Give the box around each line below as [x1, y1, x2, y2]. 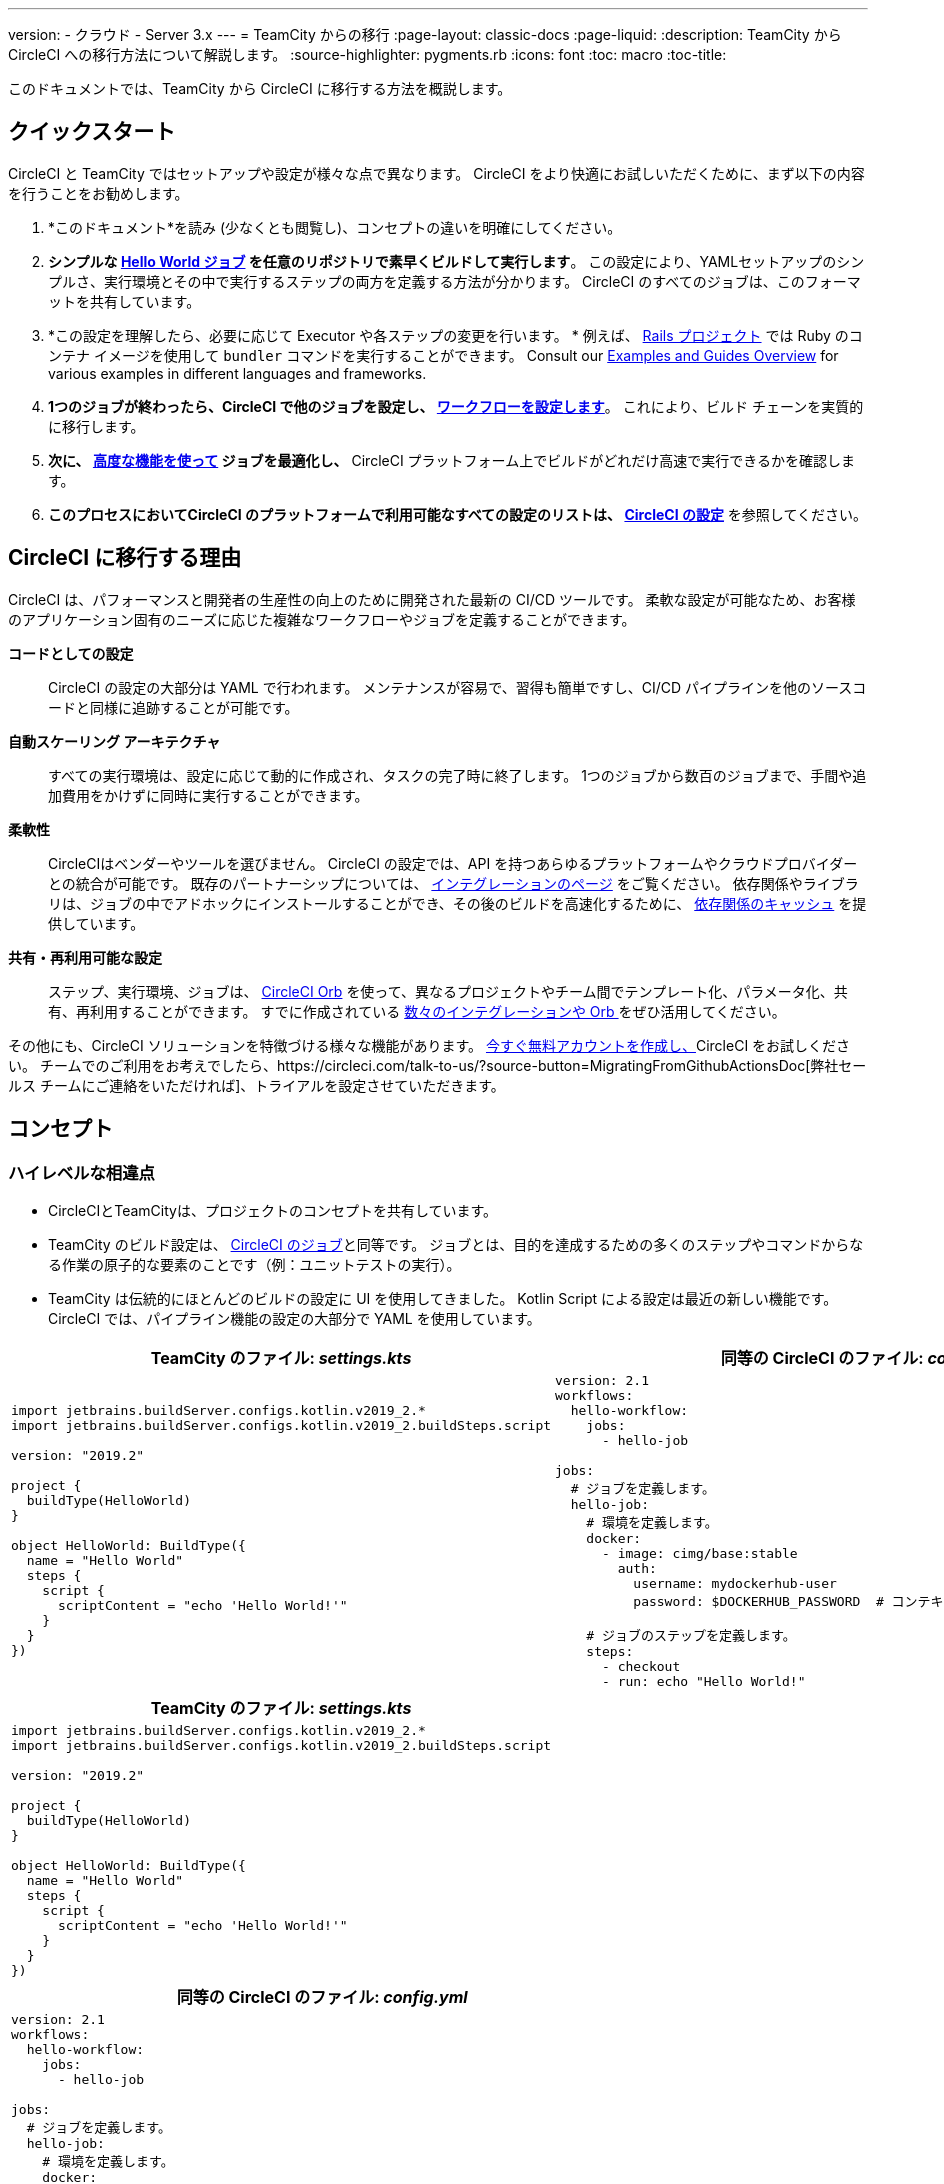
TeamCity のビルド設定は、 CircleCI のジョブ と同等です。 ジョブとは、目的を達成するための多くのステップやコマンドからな [48, 1235, 864, 1253]
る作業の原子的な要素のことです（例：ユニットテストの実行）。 [48, 1255, 461, 1273]
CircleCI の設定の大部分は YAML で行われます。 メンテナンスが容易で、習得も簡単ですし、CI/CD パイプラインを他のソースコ [48, 678, 867, 696]
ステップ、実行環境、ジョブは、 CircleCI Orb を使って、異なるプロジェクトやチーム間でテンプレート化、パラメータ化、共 [48, 982, 848, 1000]
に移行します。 [48, 417, 145, 435]
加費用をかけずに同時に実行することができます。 [48, 786, 369, 804]
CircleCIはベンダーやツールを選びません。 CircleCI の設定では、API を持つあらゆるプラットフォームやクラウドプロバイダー [48, 854, 858, 872]
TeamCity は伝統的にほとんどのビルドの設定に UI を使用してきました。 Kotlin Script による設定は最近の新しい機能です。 [48, 1289, 838, 1307]
